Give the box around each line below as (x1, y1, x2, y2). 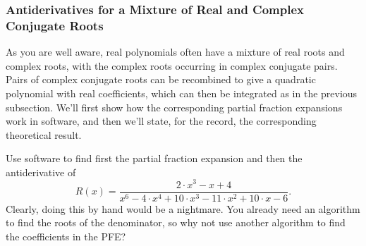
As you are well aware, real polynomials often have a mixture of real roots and (6, 44, 345, 59)
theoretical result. (6, 127, 82, 142)
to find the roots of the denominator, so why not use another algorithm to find (6, 215, 346, 230)
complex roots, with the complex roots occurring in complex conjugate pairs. (6, 58, 338, 73)
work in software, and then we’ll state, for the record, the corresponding (6, 113, 317, 128)
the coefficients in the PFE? (6, 228, 126, 243)
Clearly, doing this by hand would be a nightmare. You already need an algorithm (6, 201, 360, 216)
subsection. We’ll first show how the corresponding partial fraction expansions (6, 99, 343, 114)
